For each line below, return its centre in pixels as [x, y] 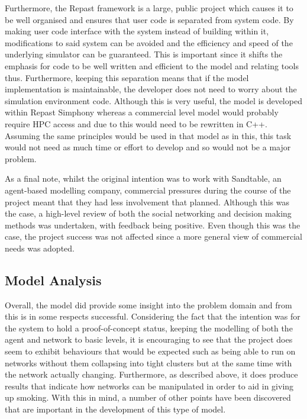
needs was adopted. [40, 248]
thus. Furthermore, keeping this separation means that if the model [127, 77]
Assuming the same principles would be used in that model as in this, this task [148, 135]
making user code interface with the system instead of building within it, [137, 31]
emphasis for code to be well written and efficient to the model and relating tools [152, 65]
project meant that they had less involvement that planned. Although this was [147, 202]
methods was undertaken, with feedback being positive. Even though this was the [153, 225]
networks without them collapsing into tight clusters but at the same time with [148, 362]
